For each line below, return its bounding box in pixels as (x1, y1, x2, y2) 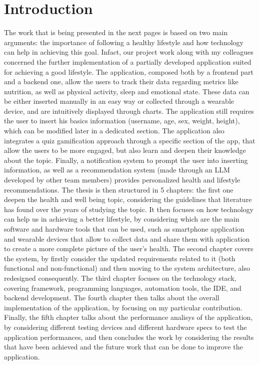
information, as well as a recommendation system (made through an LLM (4, 164, 230, 175)
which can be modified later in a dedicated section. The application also (4, 125, 224, 136)
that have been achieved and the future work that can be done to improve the (4, 341, 243, 352)
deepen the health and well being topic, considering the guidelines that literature (4, 194, 252, 205)
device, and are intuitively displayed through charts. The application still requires (4, 105, 254, 116)
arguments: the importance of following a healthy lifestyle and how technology (4, 37, 243, 47)
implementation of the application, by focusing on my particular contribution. (4, 302, 242, 312)
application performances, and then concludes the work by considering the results (4, 331, 254, 342)
